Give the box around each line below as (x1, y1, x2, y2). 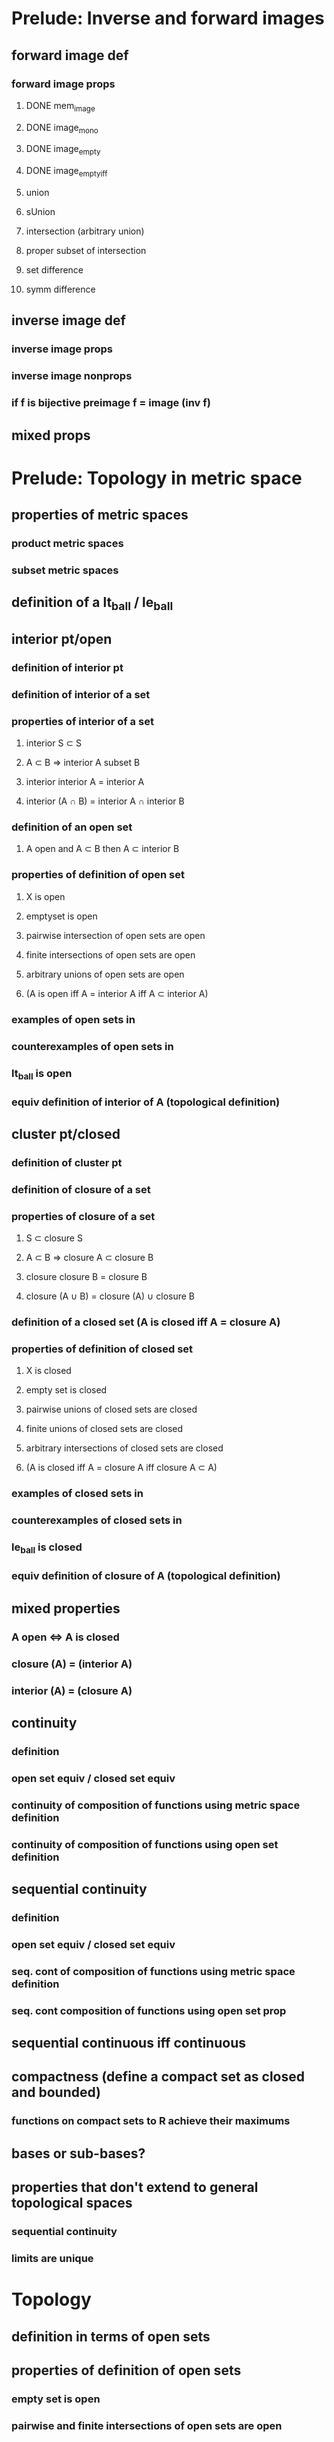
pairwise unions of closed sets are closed (25, 1403, 198, 1416)
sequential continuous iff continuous (11, 2035, 246, 2052)
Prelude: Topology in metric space (11, 467, 303, 489)
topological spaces (11, 2195, 133, 2212)
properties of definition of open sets (11, 2362, 242, 2379)
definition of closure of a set (11, 1182, 151, 1196)
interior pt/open (11, 631, 113, 647)
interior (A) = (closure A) (11, 1683, 133, 1697)
